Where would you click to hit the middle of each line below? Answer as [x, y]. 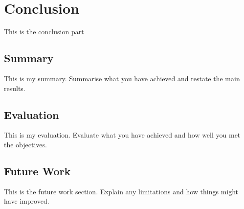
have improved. [27, 201]
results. [15, 88]
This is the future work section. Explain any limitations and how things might [121, 191]
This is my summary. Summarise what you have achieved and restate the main [122, 78]
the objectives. [25, 144]
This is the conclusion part [44, 32]
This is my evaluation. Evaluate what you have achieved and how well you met [122, 135]
